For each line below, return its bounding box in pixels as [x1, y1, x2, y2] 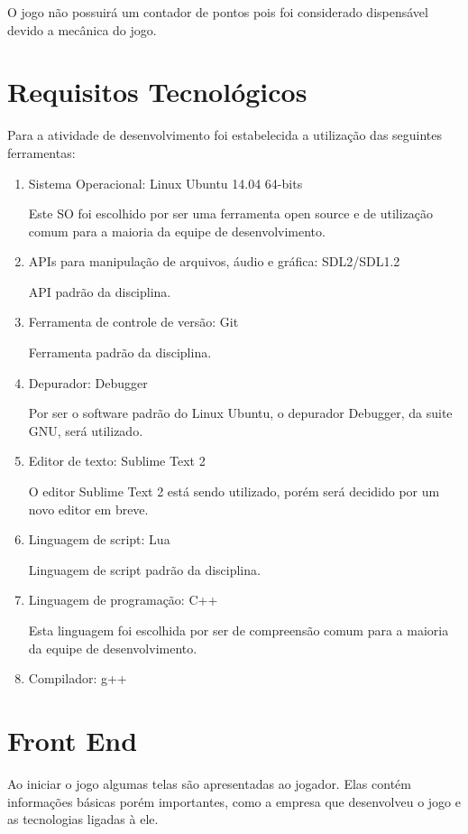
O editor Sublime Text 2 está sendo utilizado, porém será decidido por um [28, 482, 440, 501]
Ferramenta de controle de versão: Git [28, 312, 239, 331]
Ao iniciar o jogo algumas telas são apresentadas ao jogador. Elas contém [7, 774, 411, 792]
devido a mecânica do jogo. [7, 20, 157, 39]
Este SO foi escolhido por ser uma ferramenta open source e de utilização [28, 204, 434, 223]
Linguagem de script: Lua [28, 530, 170, 549]
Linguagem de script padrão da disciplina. [28, 560, 261, 579]
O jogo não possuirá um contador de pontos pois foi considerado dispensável [7, 3, 428, 21]
